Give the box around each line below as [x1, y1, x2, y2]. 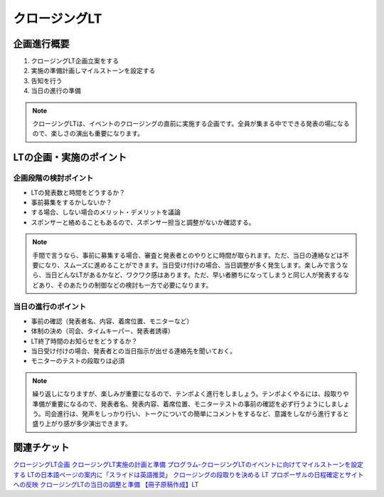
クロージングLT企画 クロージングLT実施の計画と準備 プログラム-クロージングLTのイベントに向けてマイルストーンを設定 [13, 460, 364, 469]
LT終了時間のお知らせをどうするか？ [31, 337, 138, 345]
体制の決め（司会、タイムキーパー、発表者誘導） [31, 327, 174, 335]
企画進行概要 [13, 38, 70, 50]
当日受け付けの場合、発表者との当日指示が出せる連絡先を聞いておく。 [31, 347, 237, 355]
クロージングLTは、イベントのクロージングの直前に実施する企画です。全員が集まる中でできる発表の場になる [32, 120, 350, 128]
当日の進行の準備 [31, 86, 81, 95]
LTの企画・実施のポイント [13, 152, 127, 164]
